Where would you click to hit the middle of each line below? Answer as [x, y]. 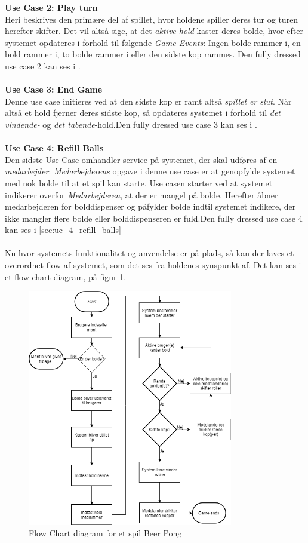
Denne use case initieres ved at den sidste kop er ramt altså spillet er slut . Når [148, 101]
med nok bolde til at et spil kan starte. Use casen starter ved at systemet [139, 182]
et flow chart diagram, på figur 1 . [66, 276]
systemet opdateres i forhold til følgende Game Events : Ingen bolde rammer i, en [153, 42]
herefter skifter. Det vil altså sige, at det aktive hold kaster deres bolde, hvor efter [154, 31]
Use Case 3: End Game [54, 89]
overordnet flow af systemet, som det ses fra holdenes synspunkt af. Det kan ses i [153, 265]
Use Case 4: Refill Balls [54, 148]
